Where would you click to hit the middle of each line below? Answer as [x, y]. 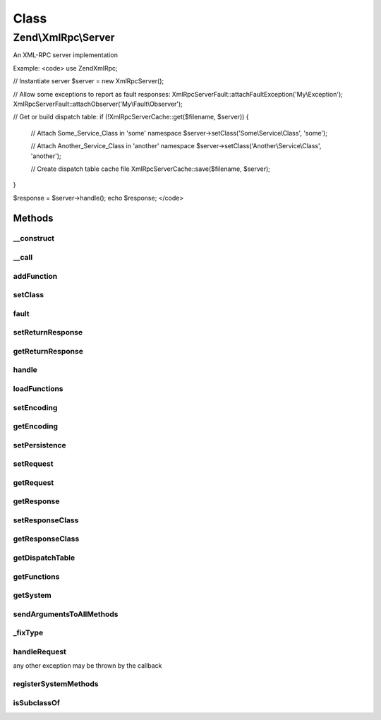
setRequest [33, 464]
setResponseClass [46, 520]
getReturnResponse [48, 351]
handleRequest [40, 652]
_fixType [28, 633]
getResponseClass [46, 539]
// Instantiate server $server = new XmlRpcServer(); [89, 81]
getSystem [32, 595]
